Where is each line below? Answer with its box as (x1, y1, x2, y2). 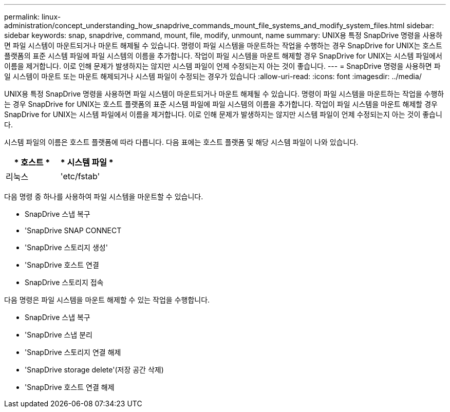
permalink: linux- (4, 12, 61, 21)
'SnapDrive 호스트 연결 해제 (25, 383, 115, 391)
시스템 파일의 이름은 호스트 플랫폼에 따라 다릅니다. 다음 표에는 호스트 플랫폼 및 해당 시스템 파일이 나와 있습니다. (4, 138, 359, 146)
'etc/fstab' (60, 171, 100, 181)
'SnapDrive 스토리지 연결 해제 (25, 348, 121, 357)
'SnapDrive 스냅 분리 (25, 330, 92, 339)
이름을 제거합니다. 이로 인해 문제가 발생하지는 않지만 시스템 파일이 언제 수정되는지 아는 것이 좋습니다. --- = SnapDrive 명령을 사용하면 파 (4, 62, 441, 70)
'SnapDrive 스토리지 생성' (25, 243, 108, 252)
